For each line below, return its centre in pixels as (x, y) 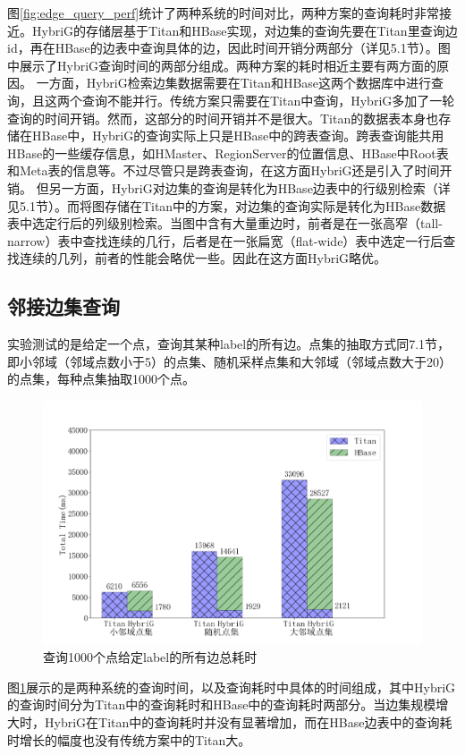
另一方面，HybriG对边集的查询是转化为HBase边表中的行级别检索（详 (249, 187)
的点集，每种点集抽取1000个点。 (101, 379)
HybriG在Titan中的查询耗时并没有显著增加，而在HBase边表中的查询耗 (248, 721)
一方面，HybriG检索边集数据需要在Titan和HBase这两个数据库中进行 (234, 83)
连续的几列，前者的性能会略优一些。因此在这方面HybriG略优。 (203, 258)
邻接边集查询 (63, 306)
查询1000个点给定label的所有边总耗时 (150, 657)
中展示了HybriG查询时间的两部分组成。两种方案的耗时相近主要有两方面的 (222, 65)
